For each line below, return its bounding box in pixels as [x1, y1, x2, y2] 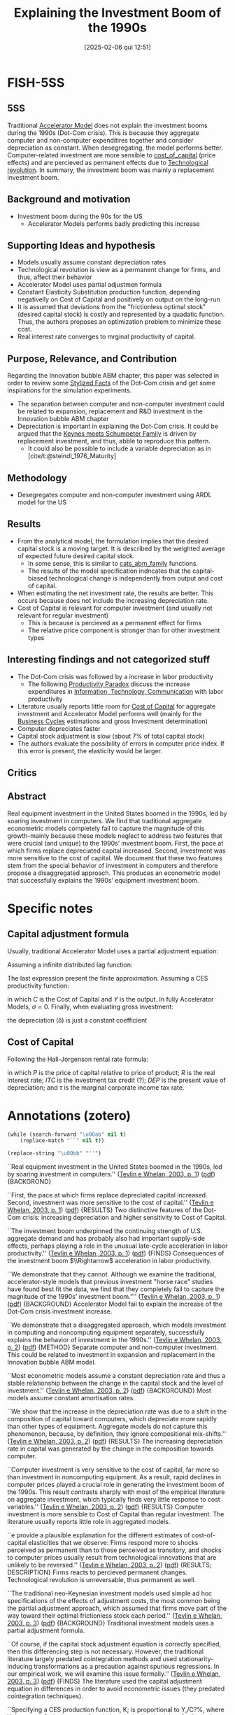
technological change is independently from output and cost [48, 574, 223, 582]
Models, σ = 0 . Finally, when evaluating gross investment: [7, 1002, 173, 1011]
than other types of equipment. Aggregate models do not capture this [7, 1422, 208, 1431]
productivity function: [7, 981, 70, 990]
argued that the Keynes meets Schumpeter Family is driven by [17, 429, 197, 438]
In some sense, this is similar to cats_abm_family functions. [27, 559, 198, 567]
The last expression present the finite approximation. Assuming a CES [7, 974, 208, 982]
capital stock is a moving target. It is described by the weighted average [17, 544, 225, 553]
